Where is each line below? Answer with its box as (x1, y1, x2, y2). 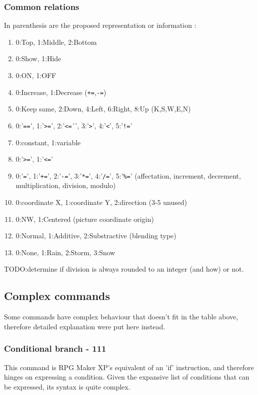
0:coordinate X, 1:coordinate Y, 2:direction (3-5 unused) (15, 197, 187, 207)
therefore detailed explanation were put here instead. (4, 321, 165, 331)
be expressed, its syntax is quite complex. (4, 381, 130, 392)
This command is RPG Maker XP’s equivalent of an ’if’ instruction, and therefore (4, 362, 254, 372)
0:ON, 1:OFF (15, 70, 56, 80)
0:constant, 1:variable (15, 137, 81, 147)
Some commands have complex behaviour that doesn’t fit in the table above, (4, 311, 238, 322)
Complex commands (4, 288, 110, 303)
